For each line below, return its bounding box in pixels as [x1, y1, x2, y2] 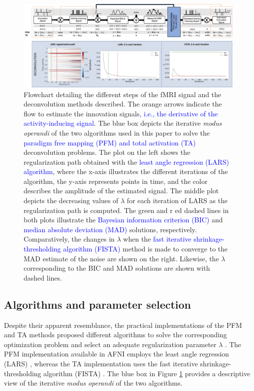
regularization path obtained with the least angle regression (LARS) [24, 156, 229, 167]
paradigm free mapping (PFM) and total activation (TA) [24, 137, 196, 147]
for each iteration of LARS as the [127, 195, 228, 206]
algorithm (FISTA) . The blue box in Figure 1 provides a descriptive [43, 368, 251, 378]
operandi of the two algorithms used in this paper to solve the [24, 127, 210, 138]
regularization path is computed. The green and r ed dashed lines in [24, 205, 229, 215]
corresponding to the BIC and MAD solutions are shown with [24, 263, 210, 273]
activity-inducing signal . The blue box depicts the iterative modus [24, 118, 222, 128]
